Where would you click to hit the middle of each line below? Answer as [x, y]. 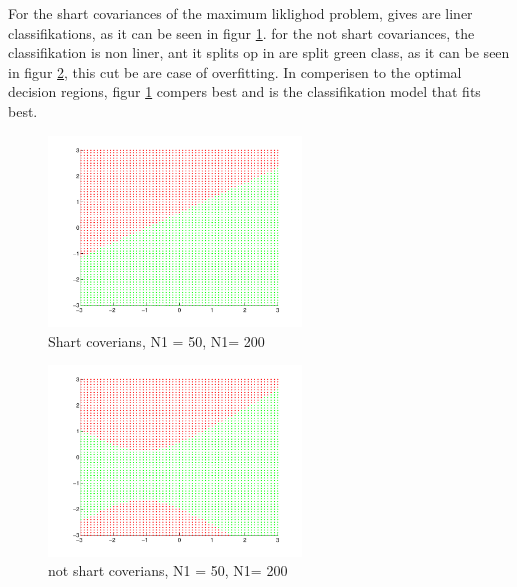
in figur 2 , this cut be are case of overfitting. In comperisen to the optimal [235, 71]
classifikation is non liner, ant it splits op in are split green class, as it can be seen [259, 52]
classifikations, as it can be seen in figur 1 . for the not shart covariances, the [241, 32]
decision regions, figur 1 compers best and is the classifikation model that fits [244, 91]
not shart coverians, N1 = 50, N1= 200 [168, 570]
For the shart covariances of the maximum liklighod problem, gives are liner [240, 13]
